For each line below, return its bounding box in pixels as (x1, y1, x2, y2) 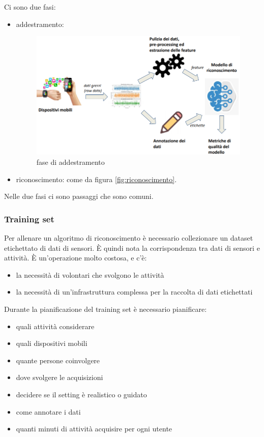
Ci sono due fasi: (4, 2, 56, 12)
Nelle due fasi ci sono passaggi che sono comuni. (4, 191, 154, 201)
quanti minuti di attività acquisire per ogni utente (16, 423, 172, 434)
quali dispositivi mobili (16, 338, 87, 348)
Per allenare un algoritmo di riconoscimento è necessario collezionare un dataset (4, 232, 253, 243)
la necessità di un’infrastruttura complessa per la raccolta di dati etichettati (16, 286, 253, 297)
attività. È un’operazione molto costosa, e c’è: (4, 252, 147, 263)
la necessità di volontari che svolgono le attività (16, 269, 164, 280)
